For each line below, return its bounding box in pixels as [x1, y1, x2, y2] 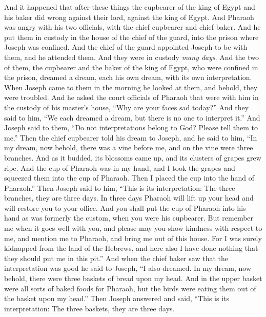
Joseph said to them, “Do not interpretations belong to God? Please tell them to [4, 122, 258, 133]
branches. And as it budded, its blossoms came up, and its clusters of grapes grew [4, 152, 261, 163]
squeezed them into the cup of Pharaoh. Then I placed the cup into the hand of [4, 172, 254, 183]
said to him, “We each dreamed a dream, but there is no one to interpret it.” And [4, 112, 260, 123]
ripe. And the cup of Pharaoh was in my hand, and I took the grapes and [4, 162, 235, 173]
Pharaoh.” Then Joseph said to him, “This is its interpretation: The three [4, 182, 235, 193]
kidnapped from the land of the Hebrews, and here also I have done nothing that [4, 243, 258, 253]
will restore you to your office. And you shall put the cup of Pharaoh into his [4, 202, 246, 213]
